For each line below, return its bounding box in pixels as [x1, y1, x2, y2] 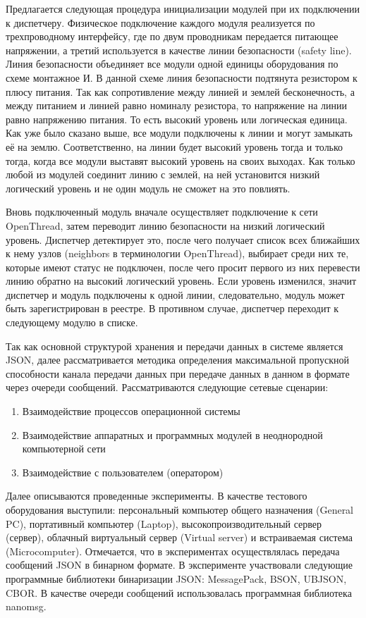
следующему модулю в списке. [6, 315, 138, 330]
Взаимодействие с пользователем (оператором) [22, 464, 224, 479]
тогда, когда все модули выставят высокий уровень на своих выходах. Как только [6, 153, 355, 168]
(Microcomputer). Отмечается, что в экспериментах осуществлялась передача [6, 543, 340, 558]
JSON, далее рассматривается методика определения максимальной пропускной [6, 352, 350, 367]
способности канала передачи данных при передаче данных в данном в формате [6, 366, 350, 381]
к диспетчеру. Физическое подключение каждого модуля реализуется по [6, 15, 315, 30]
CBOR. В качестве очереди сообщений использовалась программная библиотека [6, 585, 352, 600]
